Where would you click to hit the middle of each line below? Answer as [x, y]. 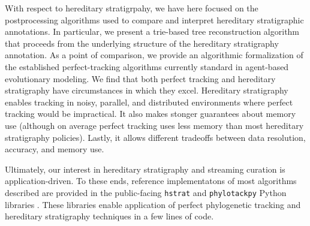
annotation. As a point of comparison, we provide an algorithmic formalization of [154, 55]
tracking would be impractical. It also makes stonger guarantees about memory [151, 114]
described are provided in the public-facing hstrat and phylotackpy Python [146, 192]
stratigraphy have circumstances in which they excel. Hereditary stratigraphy [147, 90]
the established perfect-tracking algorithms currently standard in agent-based [147, 66]
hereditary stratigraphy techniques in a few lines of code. [109, 216]
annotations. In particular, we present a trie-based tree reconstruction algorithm [152, 31]
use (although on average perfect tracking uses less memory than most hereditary [154, 125]
